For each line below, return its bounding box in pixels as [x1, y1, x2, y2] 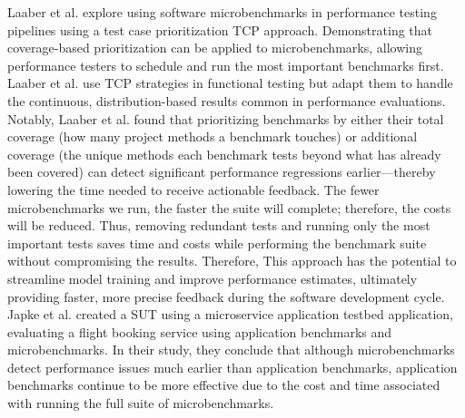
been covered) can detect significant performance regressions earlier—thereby [7, 162, 436, 181]
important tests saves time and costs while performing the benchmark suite [7, 233, 427, 252]
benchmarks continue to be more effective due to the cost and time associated [7, 375, 440, 394]
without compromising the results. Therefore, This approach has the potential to [7, 251, 457, 270]
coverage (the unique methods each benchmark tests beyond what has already [7, 144, 441, 163]
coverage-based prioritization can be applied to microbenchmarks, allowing [7, 38, 422, 57]
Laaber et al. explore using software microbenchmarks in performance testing [7, 3, 437, 21]
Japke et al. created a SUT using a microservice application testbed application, [7, 305, 453, 324]
